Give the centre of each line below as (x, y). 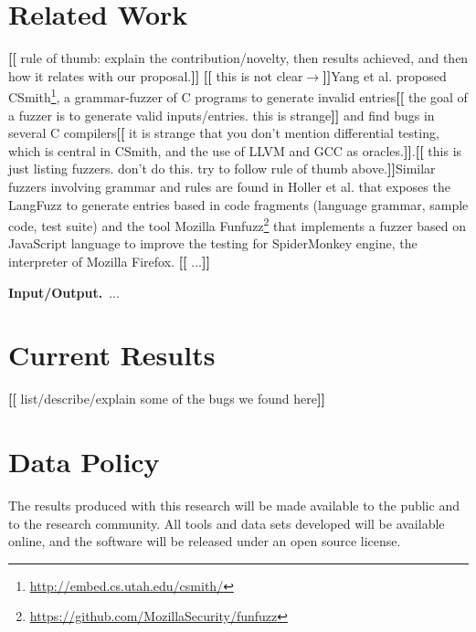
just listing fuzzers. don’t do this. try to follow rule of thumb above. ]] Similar (222, 169)
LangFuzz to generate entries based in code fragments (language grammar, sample (238, 204)
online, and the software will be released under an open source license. (205, 541)
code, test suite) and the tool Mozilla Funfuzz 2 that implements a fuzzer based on (238, 224)
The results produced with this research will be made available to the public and (234, 505)
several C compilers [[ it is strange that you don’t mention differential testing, (224, 133)
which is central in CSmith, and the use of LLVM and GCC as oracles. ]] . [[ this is (235, 150)
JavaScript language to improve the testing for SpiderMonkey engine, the (213, 243)
